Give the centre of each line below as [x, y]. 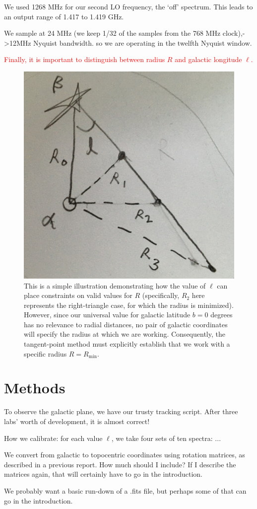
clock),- [234, 33]
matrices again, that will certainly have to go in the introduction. [103, 474]
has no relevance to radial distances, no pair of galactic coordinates [126, 324]
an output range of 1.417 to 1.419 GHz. [64, 16]
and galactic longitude [208, 59]
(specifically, [161, 295]
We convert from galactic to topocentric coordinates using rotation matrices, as [125, 455]
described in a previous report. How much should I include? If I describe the [120, 464]
